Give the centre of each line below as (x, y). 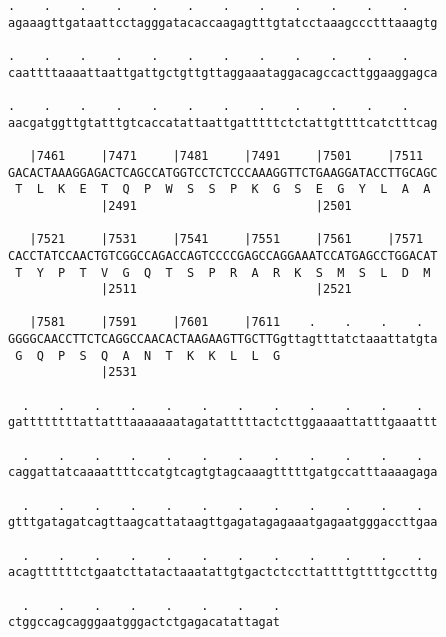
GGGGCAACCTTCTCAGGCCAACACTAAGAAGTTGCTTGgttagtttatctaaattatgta (223, 339)
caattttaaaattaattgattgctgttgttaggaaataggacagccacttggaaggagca (223, 72)
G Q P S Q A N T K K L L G (148, 355)
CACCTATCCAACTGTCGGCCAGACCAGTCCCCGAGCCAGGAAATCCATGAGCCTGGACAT (223, 255)
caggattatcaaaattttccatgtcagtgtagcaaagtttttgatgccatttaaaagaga (223, 472)
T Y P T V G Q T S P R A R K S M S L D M (223, 272)
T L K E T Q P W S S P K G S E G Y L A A (223, 189)
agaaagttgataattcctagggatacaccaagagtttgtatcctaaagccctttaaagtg (223, 22)
